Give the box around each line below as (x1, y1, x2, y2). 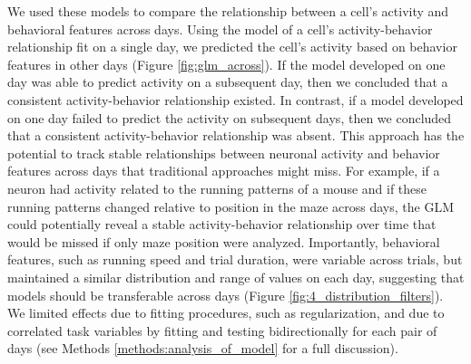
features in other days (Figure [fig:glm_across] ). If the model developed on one (7, 54, 446, 73)
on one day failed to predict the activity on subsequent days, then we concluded (7, 108, 452, 127)
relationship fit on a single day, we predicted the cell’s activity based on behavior (7, 37, 457, 56)
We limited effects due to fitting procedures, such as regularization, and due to (7, 303, 445, 322)
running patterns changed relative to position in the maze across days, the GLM (7, 196, 455, 216)
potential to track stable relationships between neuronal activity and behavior (7, 143, 440, 162)
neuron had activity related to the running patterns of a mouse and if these (7, 178, 427, 197)
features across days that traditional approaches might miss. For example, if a (7, 161, 440, 180)
